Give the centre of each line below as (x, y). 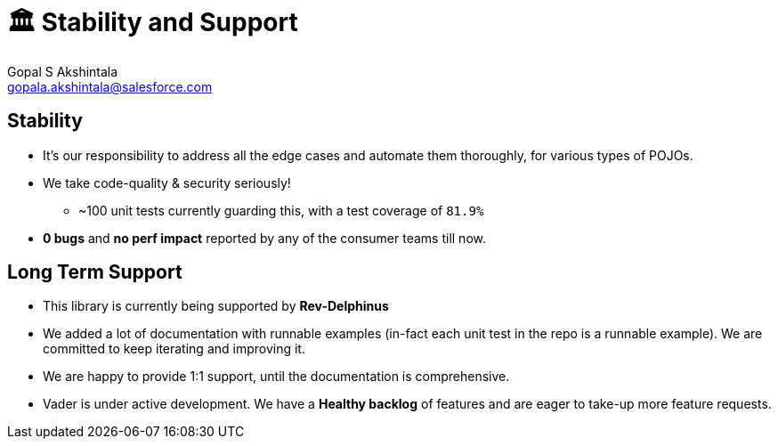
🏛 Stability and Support (153, 22)
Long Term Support (95, 272)
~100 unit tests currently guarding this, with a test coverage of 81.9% (281, 210)
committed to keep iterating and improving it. (174, 349)
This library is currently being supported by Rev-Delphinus (216, 306)
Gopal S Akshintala (63, 71)
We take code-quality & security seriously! (167, 182)
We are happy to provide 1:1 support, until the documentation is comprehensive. (276, 377)
